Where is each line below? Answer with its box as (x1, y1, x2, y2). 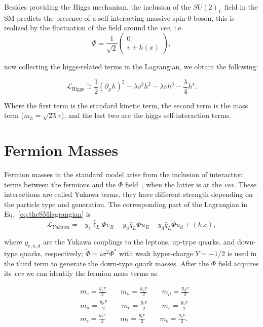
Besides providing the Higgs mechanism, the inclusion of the (4, 2, 191, 12)
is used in (227, 248, 257, 258)
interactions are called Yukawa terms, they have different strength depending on (4, 189, 253, 199)
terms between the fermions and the (4, 179, 116, 189)
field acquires (218, 258, 259, 268)
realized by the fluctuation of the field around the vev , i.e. (4, 22, 183, 33)
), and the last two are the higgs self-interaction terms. (61, 110, 231, 120)
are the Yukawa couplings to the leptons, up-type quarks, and (43, 236, 235, 247)
